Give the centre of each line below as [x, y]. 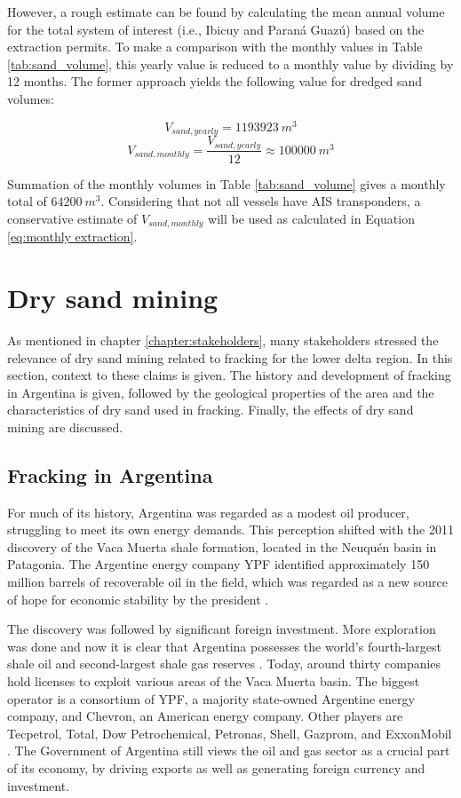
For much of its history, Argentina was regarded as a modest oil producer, [208, 512]
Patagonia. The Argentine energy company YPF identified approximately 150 [219, 564]
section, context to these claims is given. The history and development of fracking [229, 375]
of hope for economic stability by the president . [138, 599]
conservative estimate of [72, 218]
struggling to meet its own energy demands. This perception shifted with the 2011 [230, 529]
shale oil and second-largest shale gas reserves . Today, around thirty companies [224, 664]
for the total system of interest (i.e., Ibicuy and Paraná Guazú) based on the [216, 29]
